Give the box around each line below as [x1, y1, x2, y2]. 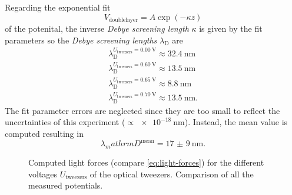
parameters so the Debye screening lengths [5, 33, 157, 46]
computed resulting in [5, 127, 84, 140]
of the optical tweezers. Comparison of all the [89, 167, 254, 180]
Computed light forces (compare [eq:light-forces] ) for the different [28, 156, 264, 168]
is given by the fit [199, 22, 263, 35]
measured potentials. [28, 179, 103, 191]
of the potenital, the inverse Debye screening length [5, 22, 189, 35]
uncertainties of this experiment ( [5, 116, 125, 128]
